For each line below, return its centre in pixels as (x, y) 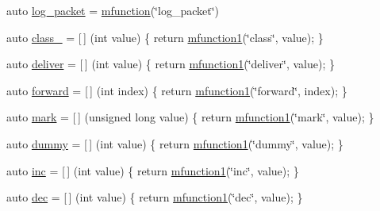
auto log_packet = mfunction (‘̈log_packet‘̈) (113, 10)
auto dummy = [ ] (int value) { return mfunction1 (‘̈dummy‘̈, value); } (175, 143)
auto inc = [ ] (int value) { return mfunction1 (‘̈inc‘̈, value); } (153, 170)
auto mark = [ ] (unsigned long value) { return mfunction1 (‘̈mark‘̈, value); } (190, 117)
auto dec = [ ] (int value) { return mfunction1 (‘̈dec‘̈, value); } (155, 197)
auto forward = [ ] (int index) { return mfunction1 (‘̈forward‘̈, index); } (177, 90)
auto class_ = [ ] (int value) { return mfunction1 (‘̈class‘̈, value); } (165, 37)
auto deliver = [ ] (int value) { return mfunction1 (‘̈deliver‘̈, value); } (171, 64)
